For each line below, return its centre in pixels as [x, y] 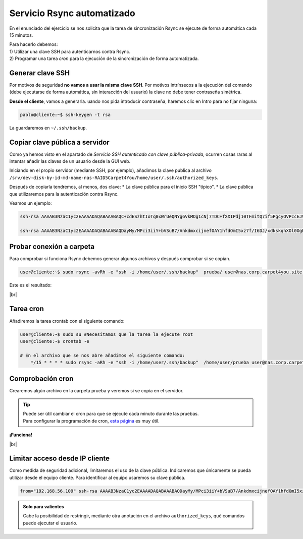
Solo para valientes [43, 506]
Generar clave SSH [40, 73]
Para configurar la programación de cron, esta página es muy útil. [91, 421]
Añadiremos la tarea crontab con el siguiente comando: [67, 321]
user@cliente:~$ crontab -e [55, 341]
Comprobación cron [41, 378]
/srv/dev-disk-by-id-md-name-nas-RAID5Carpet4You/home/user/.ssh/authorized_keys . [114, 177]
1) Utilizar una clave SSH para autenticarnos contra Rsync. [70, 51]
